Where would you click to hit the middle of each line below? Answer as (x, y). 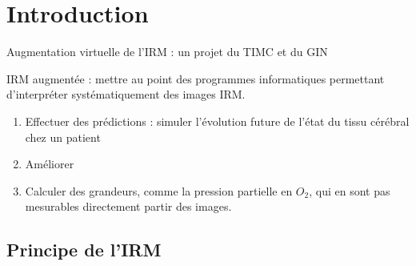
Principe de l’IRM (84, 250)
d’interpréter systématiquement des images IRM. (126, 94)
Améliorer (50, 164)
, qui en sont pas (350, 190)
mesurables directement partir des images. (128, 206)
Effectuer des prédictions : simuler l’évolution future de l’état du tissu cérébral (217, 121)
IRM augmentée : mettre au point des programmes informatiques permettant (196, 78)
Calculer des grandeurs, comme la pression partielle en (159, 190)
